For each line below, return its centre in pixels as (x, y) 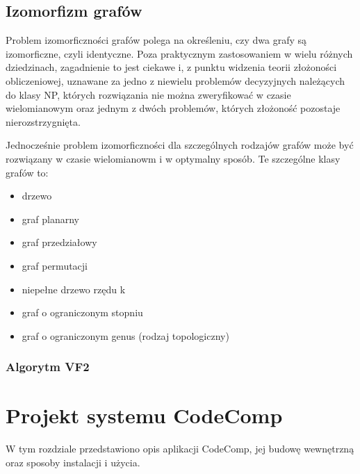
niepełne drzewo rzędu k (74, 289)
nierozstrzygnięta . (43, 121)
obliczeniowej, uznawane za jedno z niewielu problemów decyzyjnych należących (175, 80)
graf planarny (50, 219)
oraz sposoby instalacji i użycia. (73, 462)
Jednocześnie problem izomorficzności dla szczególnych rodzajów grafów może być (180, 145)
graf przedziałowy (59, 242)
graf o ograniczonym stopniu (82, 312)
